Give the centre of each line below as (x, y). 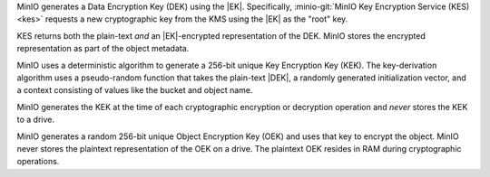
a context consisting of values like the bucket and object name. (135, 90)
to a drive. (35, 120)
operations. (38, 162)
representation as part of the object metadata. (103, 49)
